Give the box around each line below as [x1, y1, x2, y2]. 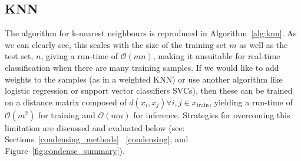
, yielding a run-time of [209, 95, 293, 108]
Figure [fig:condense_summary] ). [5, 144, 125, 156]
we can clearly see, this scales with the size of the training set [5, 38, 227, 50]
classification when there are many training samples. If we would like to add [5, 61, 279, 73]
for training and [38, 108, 95, 121]
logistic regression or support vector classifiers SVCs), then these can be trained [5, 84, 293, 97]
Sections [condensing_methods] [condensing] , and [5, 133, 188, 145]
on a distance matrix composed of [5, 95, 127, 108]
